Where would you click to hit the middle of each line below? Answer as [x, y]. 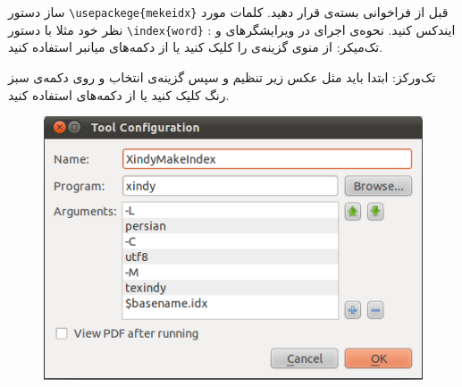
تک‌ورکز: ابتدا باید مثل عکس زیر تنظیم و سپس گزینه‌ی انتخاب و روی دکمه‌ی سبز [222, 76]
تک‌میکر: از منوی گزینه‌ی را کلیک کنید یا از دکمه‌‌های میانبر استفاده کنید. [196, 47]
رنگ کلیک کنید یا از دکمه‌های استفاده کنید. [119, 94]
